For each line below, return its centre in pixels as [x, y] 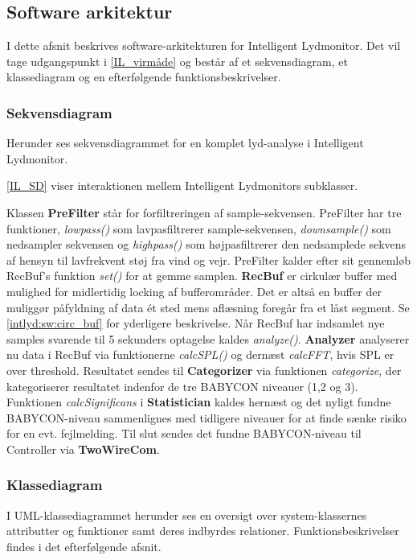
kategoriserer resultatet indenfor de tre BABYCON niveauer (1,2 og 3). [182, 386]
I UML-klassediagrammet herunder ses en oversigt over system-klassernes [187, 515]
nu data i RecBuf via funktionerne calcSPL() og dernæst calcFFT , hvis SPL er [200, 354]
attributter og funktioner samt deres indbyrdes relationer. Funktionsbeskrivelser [203, 531]
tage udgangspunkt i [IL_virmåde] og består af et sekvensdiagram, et [177, 61]
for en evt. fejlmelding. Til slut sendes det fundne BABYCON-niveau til [184, 433]
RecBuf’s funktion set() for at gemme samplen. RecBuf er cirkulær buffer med [202, 276]
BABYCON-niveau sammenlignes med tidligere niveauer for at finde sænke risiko [206, 417]
